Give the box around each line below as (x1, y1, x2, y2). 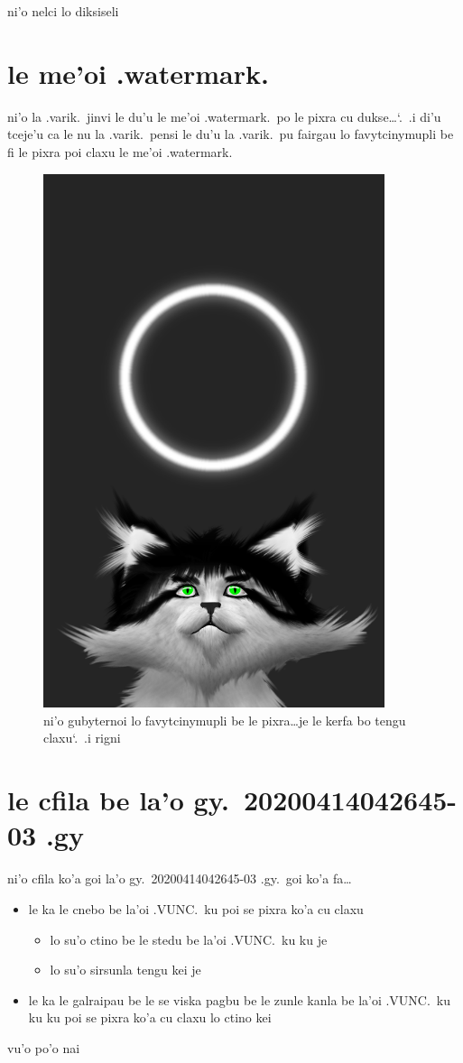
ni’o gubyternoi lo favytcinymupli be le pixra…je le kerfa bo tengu (43, 710, 406, 729)
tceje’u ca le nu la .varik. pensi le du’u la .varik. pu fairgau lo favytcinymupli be (7, 125, 454, 143)
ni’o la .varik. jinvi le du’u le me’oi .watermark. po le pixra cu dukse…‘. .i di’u (7, 106, 441, 125)
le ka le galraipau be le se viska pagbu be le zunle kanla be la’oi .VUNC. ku (28, 990, 451, 1009)
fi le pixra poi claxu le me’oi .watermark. (7, 142, 233, 161)
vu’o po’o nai (7, 1038, 80, 1057)
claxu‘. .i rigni (43, 728, 121, 747)
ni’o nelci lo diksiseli (7, 2, 119, 20)
